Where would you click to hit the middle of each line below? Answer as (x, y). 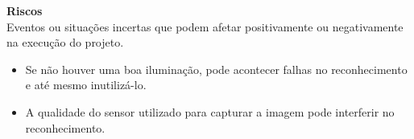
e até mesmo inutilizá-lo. (86, 85)
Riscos (25, 10)
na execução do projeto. (65, 42)
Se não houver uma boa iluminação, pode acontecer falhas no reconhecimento (216, 69)
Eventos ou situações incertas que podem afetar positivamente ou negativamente (205, 26)
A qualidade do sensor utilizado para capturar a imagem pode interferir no (210, 111)
